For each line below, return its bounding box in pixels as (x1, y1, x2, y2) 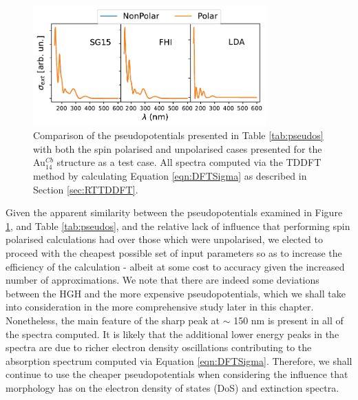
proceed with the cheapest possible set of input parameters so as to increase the (6, 245, 342, 260)
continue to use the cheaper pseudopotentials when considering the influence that (6, 367, 348, 381)
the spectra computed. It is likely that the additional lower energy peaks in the (6, 326, 339, 341)
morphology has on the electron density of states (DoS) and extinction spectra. (6, 380, 339, 394)
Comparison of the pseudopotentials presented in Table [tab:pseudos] (33, 128, 324, 143)
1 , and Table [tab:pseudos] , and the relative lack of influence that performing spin (6, 218, 350, 233)
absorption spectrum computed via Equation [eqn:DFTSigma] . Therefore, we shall (6, 353, 352, 368)
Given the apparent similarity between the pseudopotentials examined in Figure (6, 205, 343, 220)
